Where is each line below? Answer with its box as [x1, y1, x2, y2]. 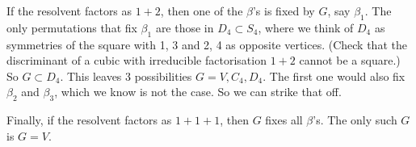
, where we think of [258, 19, 354, 36]
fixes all [265, 111, 303, 128]
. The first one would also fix [263, 67, 405, 84]
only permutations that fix [6, 19, 137, 36]
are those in [155, 19, 214, 36]
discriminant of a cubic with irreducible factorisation [6, 52, 267, 69]
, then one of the [160, 2, 243, 19]
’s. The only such [313, 111, 397, 128]
